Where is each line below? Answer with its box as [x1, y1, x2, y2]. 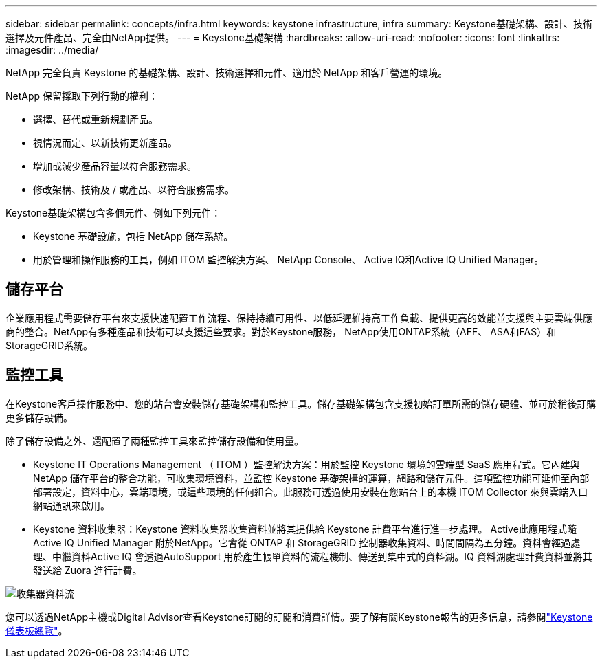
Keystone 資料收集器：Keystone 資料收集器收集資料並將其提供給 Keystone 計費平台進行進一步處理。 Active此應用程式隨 [33, 522, 577, 535]
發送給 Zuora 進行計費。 [33, 564, 142, 576]
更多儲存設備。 [5, 411, 73, 423]
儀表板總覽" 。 [5, 624, 68, 637]
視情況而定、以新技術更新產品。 [33, 137, 177, 148]
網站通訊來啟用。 [33, 499, 110, 511]
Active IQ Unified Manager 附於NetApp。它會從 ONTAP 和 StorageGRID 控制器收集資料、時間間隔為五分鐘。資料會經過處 [33, 536, 581, 549]
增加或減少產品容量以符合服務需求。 [33, 160, 197, 172]
